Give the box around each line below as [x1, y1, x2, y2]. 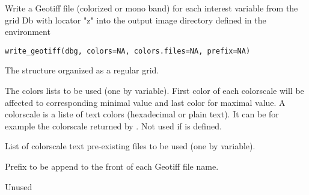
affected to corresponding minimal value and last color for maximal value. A [5, 96, 286, 108]
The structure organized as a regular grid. [5, 64, 159, 76]
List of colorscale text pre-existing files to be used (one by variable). [5, 140, 255, 152]
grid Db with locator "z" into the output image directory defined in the [5, 13, 266, 26]
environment [5, 25, 50, 38]
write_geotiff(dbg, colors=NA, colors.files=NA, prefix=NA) [5, 46, 251, 55]
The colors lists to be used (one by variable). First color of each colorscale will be [5, 84, 304, 97]
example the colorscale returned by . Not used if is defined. [5, 119, 222, 132]
